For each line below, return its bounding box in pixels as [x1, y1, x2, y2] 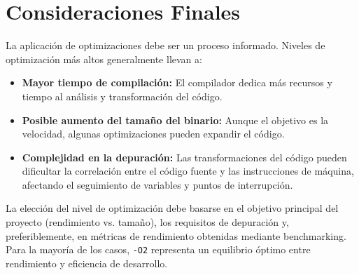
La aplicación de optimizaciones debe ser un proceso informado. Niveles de [6, 38, 325, 53]
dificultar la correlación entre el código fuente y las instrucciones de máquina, [22, 163, 354, 178]
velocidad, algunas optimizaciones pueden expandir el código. [22, 126, 285, 141]
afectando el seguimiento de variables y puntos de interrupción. [22, 177, 293, 192]
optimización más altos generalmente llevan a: [6, 51, 202, 66]
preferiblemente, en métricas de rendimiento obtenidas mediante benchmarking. [6, 228, 346, 243]
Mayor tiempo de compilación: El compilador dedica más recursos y [22, 75, 332, 90]
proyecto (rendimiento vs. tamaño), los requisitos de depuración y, [6, 215, 289, 229]
